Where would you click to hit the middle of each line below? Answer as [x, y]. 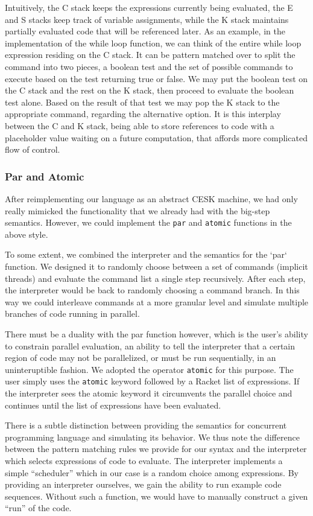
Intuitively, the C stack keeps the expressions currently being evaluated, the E [149, 7]
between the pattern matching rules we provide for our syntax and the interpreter [156, 449]
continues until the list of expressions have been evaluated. [113, 405]
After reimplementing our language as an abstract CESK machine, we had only [151, 198]
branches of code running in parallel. [72, 314]
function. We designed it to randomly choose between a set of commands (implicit [156, 266]
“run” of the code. [38, 508]
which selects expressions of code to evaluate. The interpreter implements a [144, 460]
